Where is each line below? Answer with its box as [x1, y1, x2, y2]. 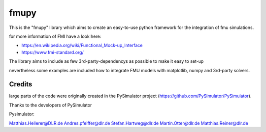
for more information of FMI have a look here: [9, 33, 101, 39]
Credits [9, 80, 33, 88]
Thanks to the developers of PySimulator [9, 102, 92, 108]
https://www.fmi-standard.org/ [21, 49, 84, 55]
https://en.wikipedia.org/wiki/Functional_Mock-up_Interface [21, 42, 143, 49]
